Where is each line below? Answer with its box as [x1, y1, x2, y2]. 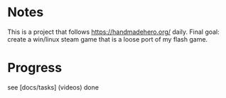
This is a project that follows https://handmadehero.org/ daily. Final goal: [7, 27, 220, 36]
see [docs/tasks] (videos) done [7, 82, 99, 92]
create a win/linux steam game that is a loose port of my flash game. [7, 35, 208, 43]
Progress [7, 60, 63, 76]
